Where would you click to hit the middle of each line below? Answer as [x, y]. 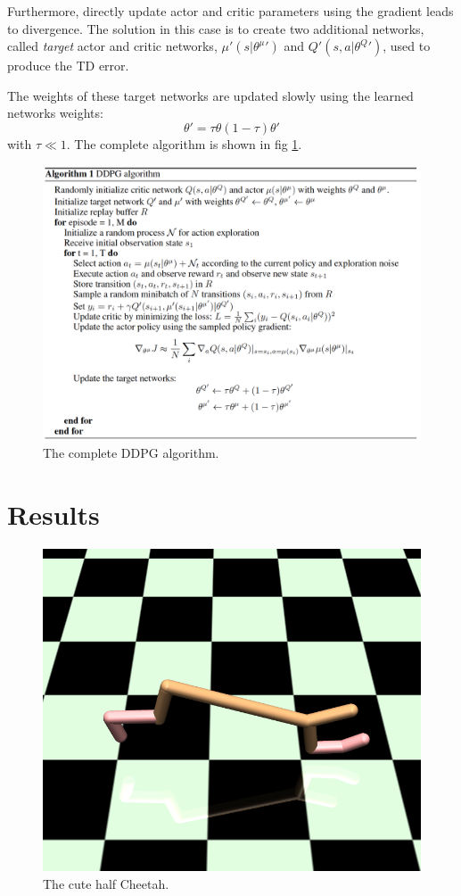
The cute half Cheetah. [106, 883]
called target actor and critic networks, [112, 46]
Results [54, 514]
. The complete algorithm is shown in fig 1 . [184, 143]
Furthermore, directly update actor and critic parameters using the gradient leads [230, 11]
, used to [407, 46]
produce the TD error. [68, 66]
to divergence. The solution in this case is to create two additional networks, [216, 28]
